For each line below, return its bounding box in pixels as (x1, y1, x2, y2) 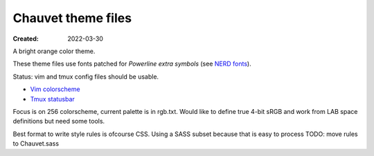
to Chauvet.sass (12, 139, 59, 148)
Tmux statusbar (30, 95, 75, 103)
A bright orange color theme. (12, 47, 96, 55)
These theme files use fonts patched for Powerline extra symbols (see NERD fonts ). (12, 59, 252, 68)
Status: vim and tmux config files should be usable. (12, 72, 159, 81)
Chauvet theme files (12, 10, 132, 26)
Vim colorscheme (30, 85, 80, 93)
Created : (12, 35, 39, 43)
